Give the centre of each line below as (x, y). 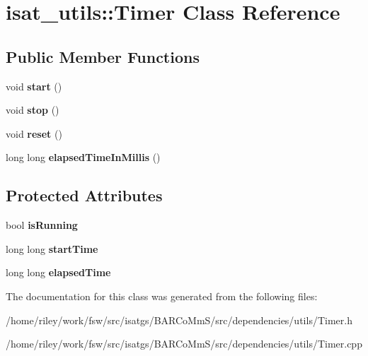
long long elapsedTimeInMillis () (83, 157)
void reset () (34, 133)
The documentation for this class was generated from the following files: (162, 296)
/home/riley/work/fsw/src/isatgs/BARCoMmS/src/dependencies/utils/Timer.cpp (184, 344)
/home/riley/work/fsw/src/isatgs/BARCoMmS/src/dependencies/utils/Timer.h (179, 320)
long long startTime (52, 248)
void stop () (33, 110)
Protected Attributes (84, 195)
